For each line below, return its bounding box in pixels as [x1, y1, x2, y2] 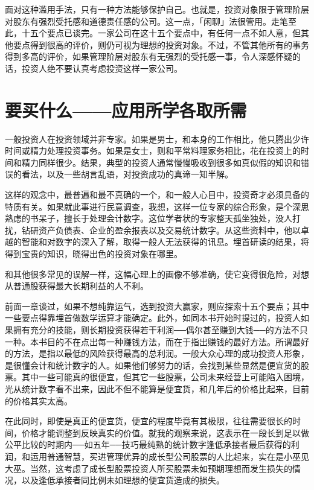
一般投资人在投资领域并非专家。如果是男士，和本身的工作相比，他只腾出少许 [5, 132, 309, 145]
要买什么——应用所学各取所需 [5, 97, 247, 122]
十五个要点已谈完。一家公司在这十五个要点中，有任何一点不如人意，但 [21, 27, 301, 39]
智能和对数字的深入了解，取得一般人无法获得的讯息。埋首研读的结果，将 [21, 235, 309, 248]
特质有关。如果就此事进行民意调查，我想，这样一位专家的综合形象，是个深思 [5, 200, 309, 212]
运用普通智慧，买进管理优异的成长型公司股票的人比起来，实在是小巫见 [30, 450, 309, 462]
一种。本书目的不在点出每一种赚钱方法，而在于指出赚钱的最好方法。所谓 [5, 335, 292, 348]
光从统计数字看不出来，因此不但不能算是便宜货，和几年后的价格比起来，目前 [5, 382, 309, 395]
